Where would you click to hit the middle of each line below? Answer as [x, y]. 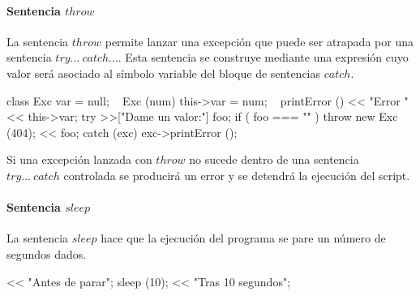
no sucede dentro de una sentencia [274, 159]
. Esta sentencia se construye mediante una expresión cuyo [263, 57]
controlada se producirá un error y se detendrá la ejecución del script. [237, 175]
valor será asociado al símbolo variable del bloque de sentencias [164, 73]
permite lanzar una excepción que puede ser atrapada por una [259, 41]
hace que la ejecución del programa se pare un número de [243, 238]
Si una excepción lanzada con [79, 159]
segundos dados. [47, 253]
